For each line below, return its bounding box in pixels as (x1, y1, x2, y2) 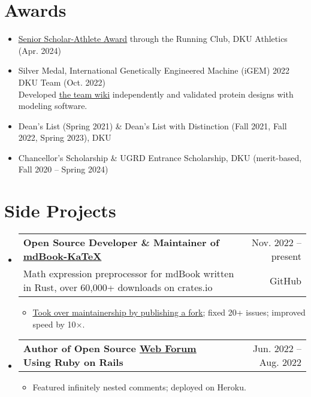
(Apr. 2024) (18, 44, 62, 56)
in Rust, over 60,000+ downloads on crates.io (23, 280, 213, 295)
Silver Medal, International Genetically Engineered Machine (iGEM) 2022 (18, 64, 290, 77)
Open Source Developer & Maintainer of (23, 235, 219, 250)
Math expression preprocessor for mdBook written (23, 266, 234, 281)
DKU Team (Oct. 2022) (18, 75, 106, 88)
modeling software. (18, 99, 87, 112)
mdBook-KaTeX (23, 249, 102, 263)
